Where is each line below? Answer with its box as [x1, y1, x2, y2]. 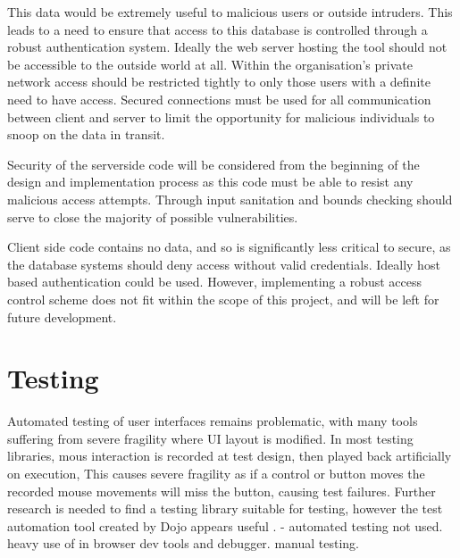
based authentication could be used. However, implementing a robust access [7, 272, 422, 291]
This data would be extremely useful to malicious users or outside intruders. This [7, 3, 453, 21]
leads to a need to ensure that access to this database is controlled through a [7, 20, 428, 38]
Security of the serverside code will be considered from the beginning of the [7, 154, 420, 173]
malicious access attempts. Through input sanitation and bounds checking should [7, 189, 453, 208]
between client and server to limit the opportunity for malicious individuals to [7, 107, 435, 126]
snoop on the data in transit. [7, 125, 165, 144]
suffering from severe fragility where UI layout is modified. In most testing [7, 429, 414, 447]
